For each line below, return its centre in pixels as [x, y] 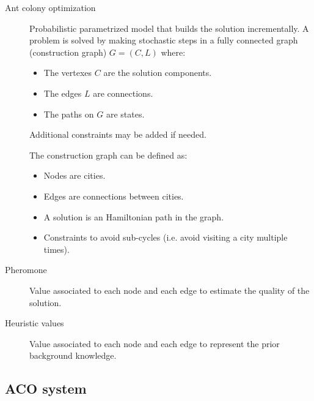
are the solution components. [158, 73]
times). [57, 249]
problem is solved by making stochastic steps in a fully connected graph [164, 40]
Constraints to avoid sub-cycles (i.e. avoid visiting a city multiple [166, 237]
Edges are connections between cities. [114, 196]
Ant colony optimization [50, 7]
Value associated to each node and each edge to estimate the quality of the [170, 290]
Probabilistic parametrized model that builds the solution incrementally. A [169, 28]
